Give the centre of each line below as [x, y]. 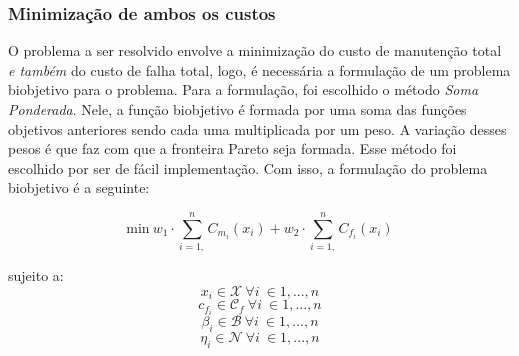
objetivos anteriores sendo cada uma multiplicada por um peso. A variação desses [257, 128]
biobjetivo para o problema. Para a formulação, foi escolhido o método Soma [243, 89]
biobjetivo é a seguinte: [79, 187]
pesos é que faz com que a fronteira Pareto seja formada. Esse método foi [232, 148]
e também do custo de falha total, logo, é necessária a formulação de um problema [259, 69]
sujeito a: [36, 275]
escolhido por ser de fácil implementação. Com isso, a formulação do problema [248, 167]
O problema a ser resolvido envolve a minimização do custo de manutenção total [255, 50]
